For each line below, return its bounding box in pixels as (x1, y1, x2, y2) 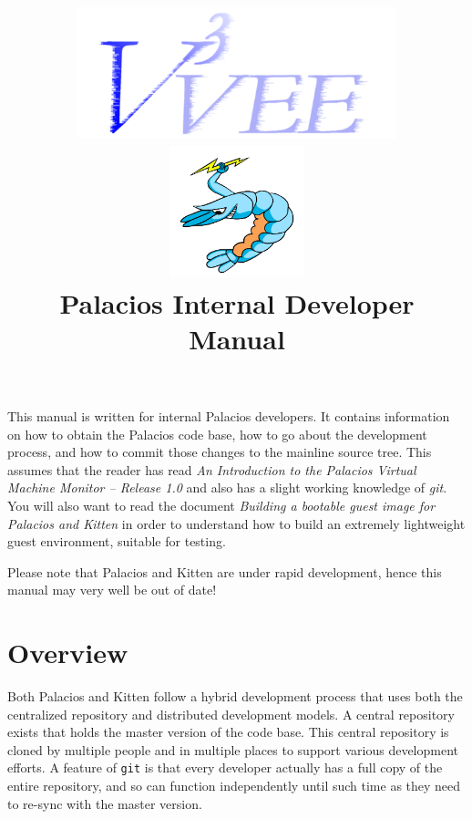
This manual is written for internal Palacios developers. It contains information (7, 406, 450, 425)
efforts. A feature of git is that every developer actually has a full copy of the (7, 758, 443, 777)
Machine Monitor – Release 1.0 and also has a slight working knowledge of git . (7, 478, 447, 497)
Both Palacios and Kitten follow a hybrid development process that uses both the (7, 687, 463, 705)
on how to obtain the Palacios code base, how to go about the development (7, 424, 427, 443)
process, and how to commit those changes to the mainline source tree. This (7, 442, 432, 461)
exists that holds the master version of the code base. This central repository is (7, 722, 449, 741)
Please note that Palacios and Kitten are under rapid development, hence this (7, 562, 442, 581)
